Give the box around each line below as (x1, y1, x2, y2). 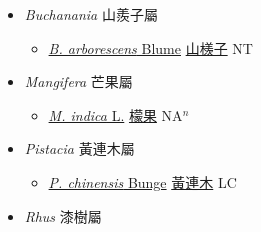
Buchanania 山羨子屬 (24, 4, 158, 24)
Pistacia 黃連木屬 (24, 138, 135, 159)
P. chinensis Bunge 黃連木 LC (48, 171, 237, 192)
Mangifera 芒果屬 (24, 71, 133, 92)
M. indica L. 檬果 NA (48, 104, 183, 125)
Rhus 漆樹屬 (24, 205, 102, 226)
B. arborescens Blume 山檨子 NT (48, 37, 253, 58)
